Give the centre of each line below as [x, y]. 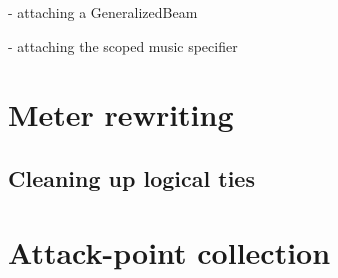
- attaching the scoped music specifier [123, 45]
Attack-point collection [169, 251]
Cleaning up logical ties [131, 177]
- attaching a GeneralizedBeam [103, 12]
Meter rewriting [121, 114]
